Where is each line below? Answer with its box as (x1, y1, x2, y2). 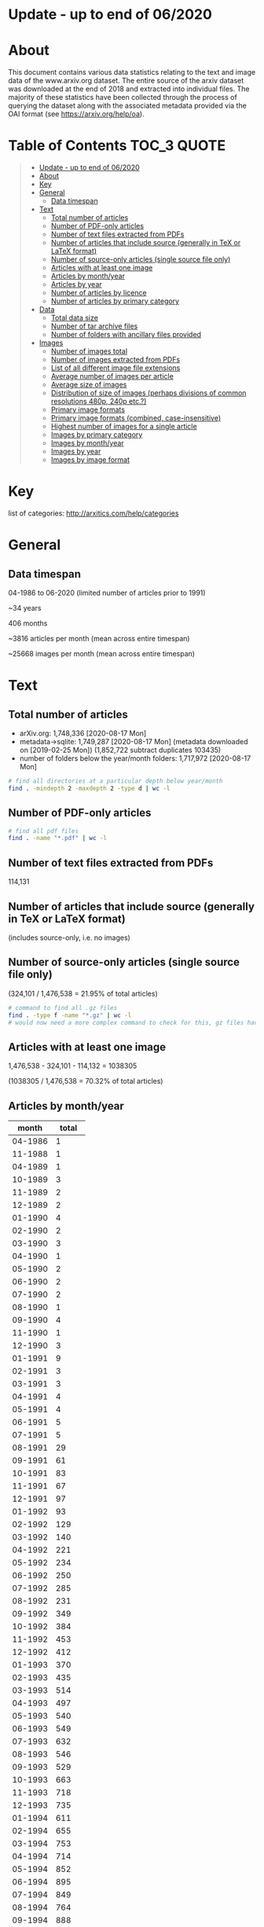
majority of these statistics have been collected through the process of (8, 93, 237, 102)
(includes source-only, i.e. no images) (8, 933, 131, 942)
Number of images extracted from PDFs (50, 355, 181, 365)
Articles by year (50, 280, 102, 289)
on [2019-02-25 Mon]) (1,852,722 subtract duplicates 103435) (19, 745, 222, 754)
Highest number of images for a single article (50, 422, 198, 431)
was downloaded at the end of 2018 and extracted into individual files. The (8, 84, 250, 94)
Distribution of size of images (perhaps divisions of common (50, 388, 247, 398)
